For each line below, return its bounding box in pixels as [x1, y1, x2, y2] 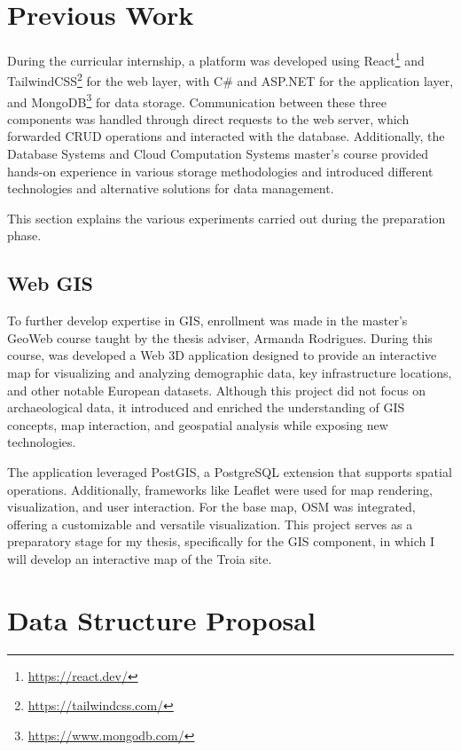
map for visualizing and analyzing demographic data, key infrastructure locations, [7, 364, 452, 382]
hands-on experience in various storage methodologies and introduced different [7, 161, 434, 180]
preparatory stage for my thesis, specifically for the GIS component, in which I [7, 532, 435, 551]
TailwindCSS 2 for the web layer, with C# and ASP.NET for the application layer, [7, 69, 454, 90]
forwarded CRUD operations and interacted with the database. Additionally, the [7, 127, 445, 145]
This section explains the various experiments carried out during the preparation [7, 208, 446, 227]
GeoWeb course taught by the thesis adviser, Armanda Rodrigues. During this [7, 328, 433, 347]
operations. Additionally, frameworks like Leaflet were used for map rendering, [7, 480, 433, 498]
